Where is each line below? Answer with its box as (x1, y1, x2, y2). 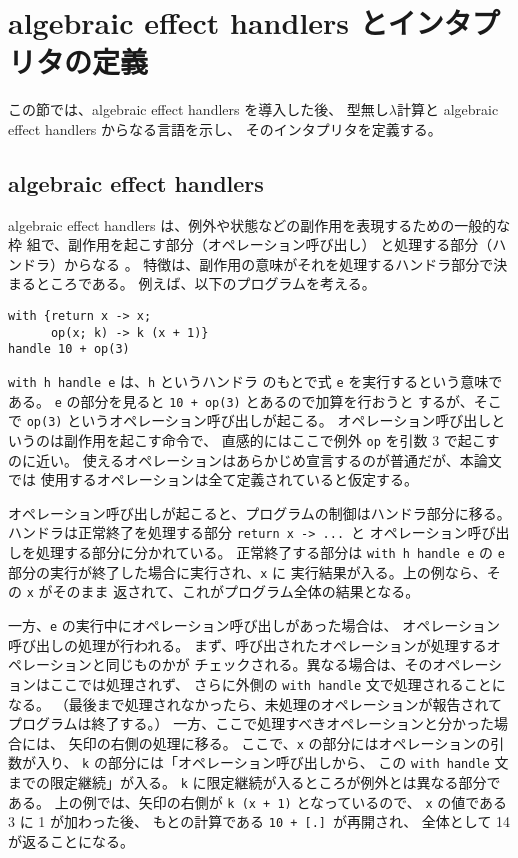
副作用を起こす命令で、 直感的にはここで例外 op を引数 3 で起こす (63, 430, 500, 451)
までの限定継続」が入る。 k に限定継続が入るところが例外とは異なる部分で (8, 772, 501, 793)
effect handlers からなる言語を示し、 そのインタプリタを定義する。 (8, 118, 442, 139)
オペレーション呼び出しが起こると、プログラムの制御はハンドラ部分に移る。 (8, 502, 511, 523)
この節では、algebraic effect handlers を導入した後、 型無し (8, 99, 389, 120)
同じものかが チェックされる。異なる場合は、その (105, 654, 433, 675)
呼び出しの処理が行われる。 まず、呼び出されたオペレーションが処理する (8, 634, 487, 655)
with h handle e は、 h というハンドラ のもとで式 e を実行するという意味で (8, 371, 503, 392)
